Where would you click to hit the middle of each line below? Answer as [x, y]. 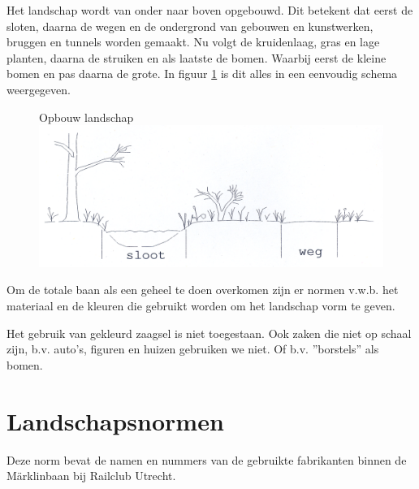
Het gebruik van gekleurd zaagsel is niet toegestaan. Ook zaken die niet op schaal [209, 333]
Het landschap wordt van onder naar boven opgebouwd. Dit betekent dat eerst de [210, 10]
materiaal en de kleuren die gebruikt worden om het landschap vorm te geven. [201, 306]
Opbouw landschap [86, 117]
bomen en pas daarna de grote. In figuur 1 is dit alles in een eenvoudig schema [202, 74]
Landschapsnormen [115, 420]
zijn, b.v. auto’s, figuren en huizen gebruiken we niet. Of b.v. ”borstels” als [193, 349]
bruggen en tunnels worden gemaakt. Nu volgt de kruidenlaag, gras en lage [193, 42]
